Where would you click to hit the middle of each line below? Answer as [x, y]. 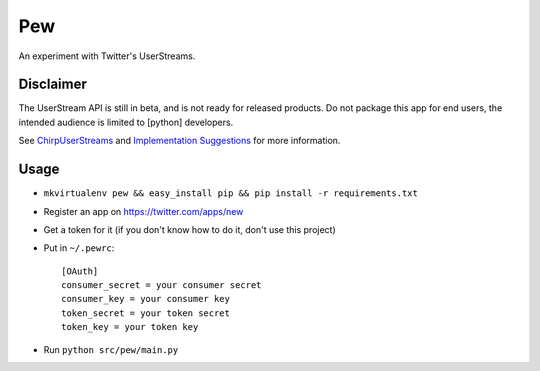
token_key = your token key [130, 327]
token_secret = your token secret [145, 313]
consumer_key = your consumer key [145, 299]
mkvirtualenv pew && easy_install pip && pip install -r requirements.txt [231, 193]
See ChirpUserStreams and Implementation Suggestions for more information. [179, 141]
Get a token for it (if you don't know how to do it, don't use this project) [190, 229]
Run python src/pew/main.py [111, 349]
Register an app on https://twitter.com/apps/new [143, 211]
